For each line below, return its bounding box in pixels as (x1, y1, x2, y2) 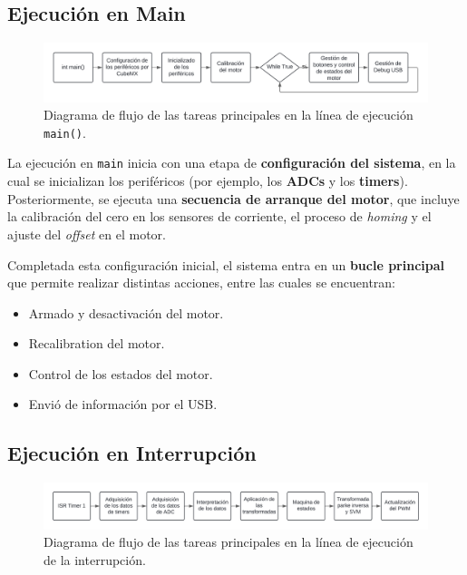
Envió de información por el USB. (28, 395, 218, 414)
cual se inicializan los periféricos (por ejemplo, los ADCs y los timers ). (7, 171, 408, 190)
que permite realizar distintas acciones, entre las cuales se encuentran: (7, 273, 395, 292)
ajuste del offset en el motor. (7, 224, 167, 243)
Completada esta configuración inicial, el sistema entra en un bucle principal (7, 255, 445, 274)
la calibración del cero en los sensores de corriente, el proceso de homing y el (7, 207, 432, 226)
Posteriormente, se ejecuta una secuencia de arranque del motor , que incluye (7, 189, 460, 208)
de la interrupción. (44, 550, 146, 569)
